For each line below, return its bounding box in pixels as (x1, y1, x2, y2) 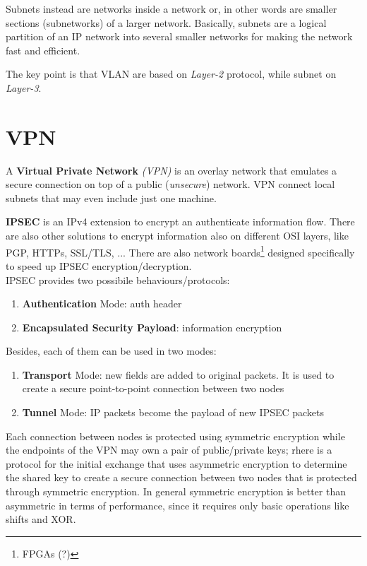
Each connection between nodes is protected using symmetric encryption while (6, 428, 345, 443)
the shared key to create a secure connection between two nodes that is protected (6, 470, 357, 485)
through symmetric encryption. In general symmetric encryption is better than (6, 484, 346, 499)
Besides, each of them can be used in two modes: (6, 343, 217, 358)
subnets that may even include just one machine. (6, 190, 217, 205)
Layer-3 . (6, 80, 42, 95)
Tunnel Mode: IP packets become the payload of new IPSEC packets (22, 405, 325, 420)
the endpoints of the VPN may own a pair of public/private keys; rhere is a (6, 442, 332, 457)
